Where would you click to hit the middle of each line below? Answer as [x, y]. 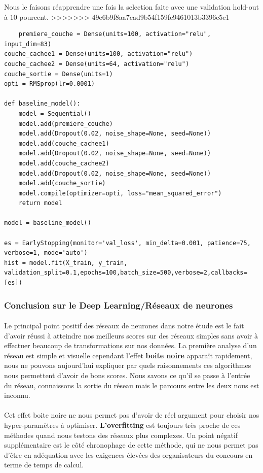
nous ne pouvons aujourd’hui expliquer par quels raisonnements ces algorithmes [128, 365]
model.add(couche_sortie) [62, 183]
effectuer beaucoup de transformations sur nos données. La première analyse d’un [130, 345]
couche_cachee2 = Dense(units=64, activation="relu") [97, 64]
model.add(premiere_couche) [66, 124]
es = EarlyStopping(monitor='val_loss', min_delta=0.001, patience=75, [127, 243]
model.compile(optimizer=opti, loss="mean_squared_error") [120, 193]
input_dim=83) [28, 44]
